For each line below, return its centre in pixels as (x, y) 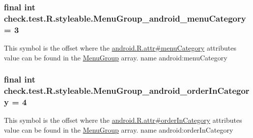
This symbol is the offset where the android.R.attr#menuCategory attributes (120, 48)
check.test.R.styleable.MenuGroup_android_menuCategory (125, 18)
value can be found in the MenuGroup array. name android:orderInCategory (119, 129)
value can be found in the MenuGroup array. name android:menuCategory (116, 57)
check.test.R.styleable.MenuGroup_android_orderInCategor (127, 91)
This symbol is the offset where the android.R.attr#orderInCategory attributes (123, 120)
